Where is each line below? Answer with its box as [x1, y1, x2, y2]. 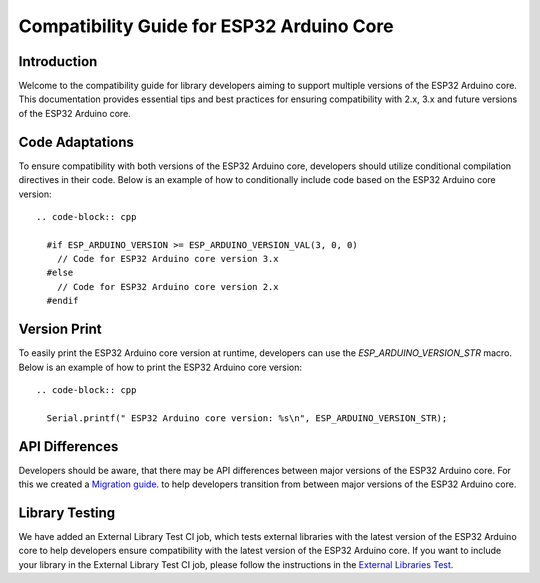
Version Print [18, 321, 102, 338]
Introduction [18, 53, 98, 70]
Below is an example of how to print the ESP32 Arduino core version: [18, 361, 302, 373]
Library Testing [18, 504, 116, 521]
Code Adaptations [18, 133, 135, 150]
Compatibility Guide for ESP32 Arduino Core [18, 15, 394, 37]
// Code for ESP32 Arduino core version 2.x [56, 281, 279, 292]
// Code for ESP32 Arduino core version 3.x [56, 253, 279, 265]
